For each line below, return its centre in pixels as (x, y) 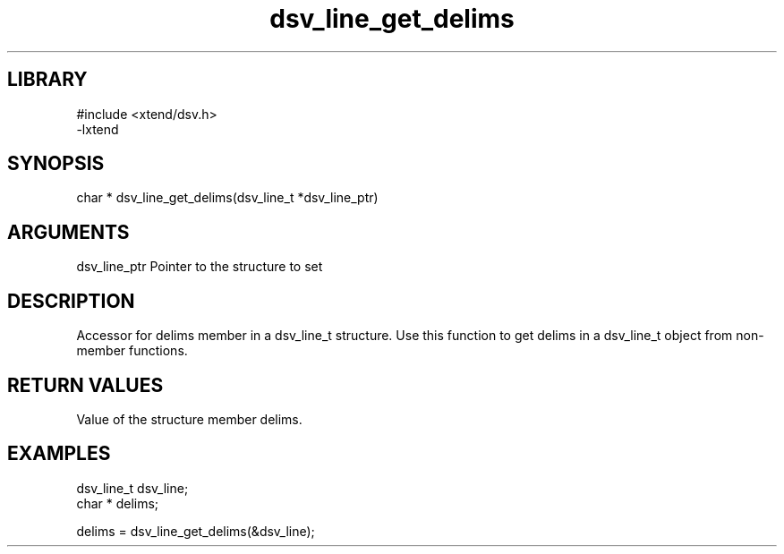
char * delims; (118, 503)
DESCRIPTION (71, 301)
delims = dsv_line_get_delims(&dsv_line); (196, 531)
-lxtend (98, 129)
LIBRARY (47, 80)
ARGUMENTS (68, 232)
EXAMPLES (59, 454)
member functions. (132, 351)
